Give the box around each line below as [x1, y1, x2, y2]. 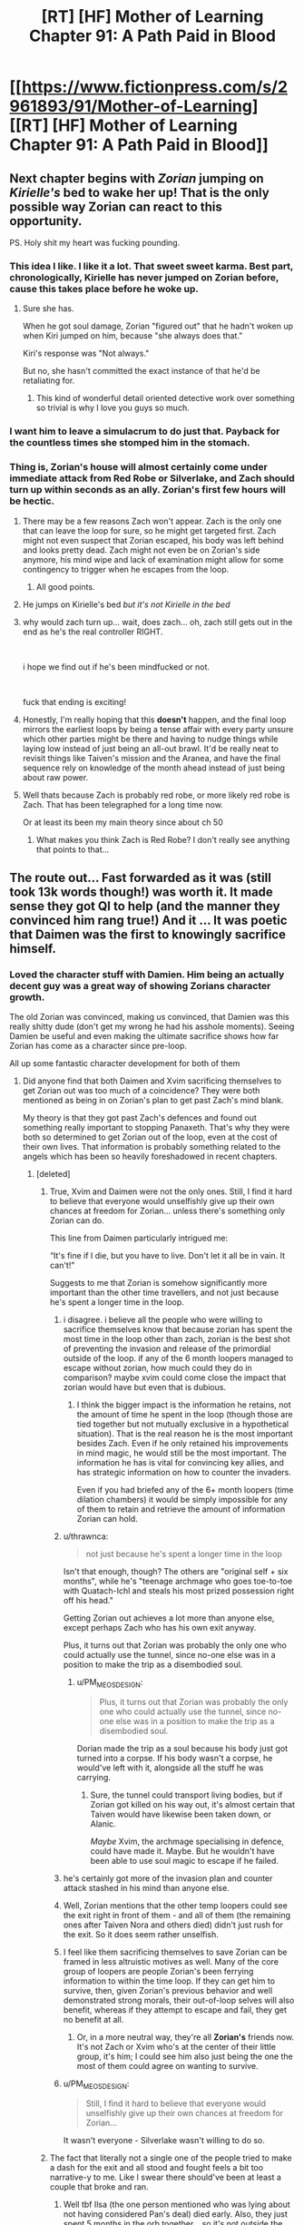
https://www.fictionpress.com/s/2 [21, 77, 289, 97]
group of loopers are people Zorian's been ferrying [63, 1966, 254, 1976]
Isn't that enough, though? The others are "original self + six [63, 1566, 289, 1577]
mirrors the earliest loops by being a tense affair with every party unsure [22, 723, 294, 734]
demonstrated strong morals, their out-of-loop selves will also [63, 1995, 295, 2005]
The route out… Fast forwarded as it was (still [9, 869, 272, 886]
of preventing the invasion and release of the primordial [63, 1343, 271, 1354]
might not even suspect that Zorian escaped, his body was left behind [22, 534, 284, 545]
